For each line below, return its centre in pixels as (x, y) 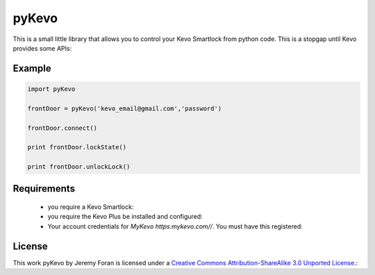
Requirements (44, 189)
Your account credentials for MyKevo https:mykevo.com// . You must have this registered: (175, 226)
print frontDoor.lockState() (77, 147)
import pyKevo (51, 89)
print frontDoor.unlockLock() (79, 167)
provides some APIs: (42, 48)
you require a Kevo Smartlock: (91, 207)
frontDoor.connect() (62, 128)
